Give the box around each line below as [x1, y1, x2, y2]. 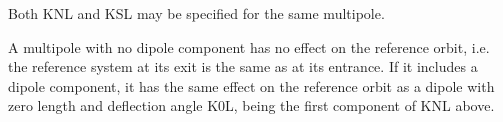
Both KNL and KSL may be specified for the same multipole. [8, 3, 385, 23]
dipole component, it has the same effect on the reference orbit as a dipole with [8, 75, 495, 96]
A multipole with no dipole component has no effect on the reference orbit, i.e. [8, 36, 490, 57]
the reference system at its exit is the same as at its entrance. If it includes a [8, 56, 478, 77]
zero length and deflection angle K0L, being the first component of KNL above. [8, 95, 495, 116]
